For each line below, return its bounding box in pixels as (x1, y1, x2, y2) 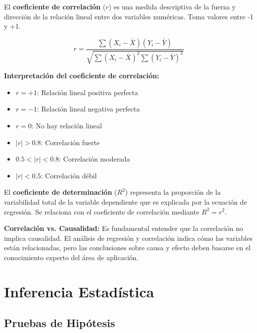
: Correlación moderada (59, 154, 130, 164)
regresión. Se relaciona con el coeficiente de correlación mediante (4, 206, 200, 217)
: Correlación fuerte (41, 137, 100, 147)
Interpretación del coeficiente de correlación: (4, 70, 159, 81)
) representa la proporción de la (125, 187, 221, 197)
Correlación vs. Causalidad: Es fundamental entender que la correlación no (4, 223, 243, 233)
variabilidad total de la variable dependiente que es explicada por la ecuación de (4, 196, 247, 207)
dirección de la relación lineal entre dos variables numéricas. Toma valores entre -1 (4, 11, 254, 21)
